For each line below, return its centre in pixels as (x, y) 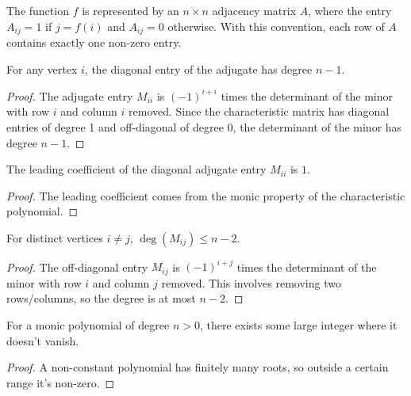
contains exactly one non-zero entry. (94, 42)
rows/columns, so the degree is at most (101, 298)
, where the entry (350, 10)
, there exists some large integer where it (298, 325)
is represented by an (131, 10)
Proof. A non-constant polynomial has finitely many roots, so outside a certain (198, 367)
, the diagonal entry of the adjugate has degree (198, 69)
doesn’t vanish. (43, 340)
